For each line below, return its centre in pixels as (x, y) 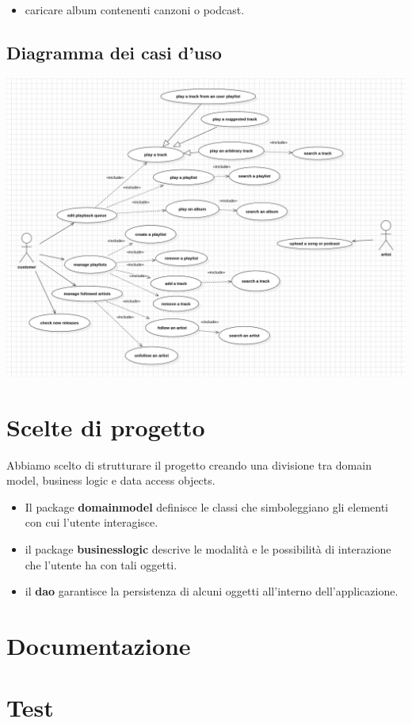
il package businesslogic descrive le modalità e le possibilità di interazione (208, 548)
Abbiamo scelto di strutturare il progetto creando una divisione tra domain (189, 464)
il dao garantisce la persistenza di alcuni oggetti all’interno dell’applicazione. (212, 591)
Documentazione (99, 645)
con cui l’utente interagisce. (92, 522)
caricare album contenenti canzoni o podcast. (135, 10)
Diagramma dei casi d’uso (114, 52)
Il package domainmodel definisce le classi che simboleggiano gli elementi (207, 506)
